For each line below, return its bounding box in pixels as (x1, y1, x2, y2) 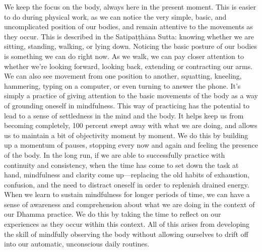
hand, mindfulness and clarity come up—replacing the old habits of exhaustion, (4, 169, 249, 180)
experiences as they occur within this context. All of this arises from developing (4, 219, 250, 229)
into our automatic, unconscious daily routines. (4, 238, 150, 249)
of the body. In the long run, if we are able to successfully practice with (4, 149, 225, 160)
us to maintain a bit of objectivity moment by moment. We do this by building (4, 130, 248, 140)
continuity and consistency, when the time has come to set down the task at (4, 159, 239, 170)
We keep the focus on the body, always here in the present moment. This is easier (4, 2, 256, 12)
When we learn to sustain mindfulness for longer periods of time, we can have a (4, 189, 250, 200)
